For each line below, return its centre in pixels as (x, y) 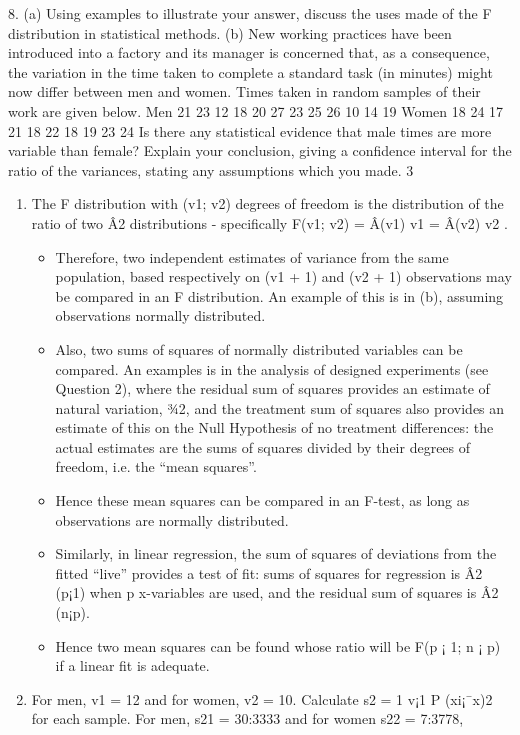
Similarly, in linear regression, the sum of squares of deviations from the (276, 553)
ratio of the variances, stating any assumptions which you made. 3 (211, 169)
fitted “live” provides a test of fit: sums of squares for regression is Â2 (269, 572)
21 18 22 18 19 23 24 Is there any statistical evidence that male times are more (250, 130)
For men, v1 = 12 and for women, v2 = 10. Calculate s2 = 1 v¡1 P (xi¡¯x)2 (262, 698)
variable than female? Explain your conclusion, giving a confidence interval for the (260, 150)
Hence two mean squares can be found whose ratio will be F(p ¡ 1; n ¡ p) (278, 645)
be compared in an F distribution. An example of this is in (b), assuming (279, 295)
